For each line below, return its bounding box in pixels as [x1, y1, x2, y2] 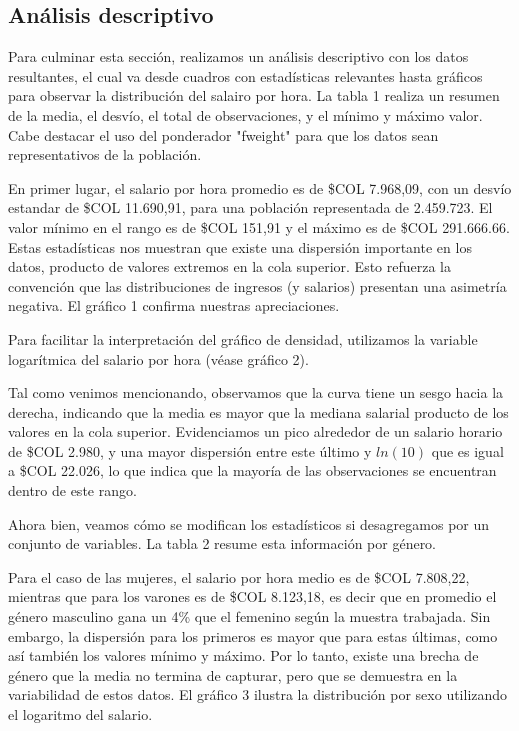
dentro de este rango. [8, 480, 137, 501]
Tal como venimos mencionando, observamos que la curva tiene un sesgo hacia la [8, 382, 504, 403]
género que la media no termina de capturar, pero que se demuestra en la [8, 664, 458, 685]
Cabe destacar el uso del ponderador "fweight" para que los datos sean [8, 124, 439, 145]
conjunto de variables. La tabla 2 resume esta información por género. [8, 533, 437, 554]
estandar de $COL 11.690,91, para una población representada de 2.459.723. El [8, 197, 493, 218]
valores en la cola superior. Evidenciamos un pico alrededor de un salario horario [8, 421, 503, 442]
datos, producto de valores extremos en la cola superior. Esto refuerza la [8, 256, 452, 277]
